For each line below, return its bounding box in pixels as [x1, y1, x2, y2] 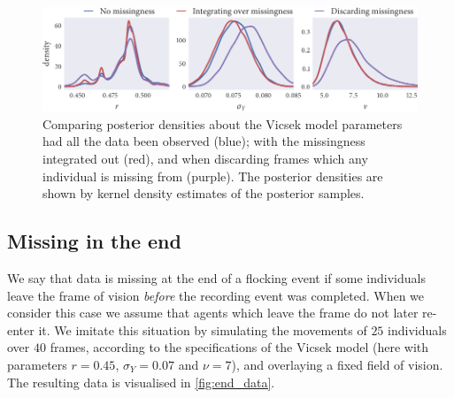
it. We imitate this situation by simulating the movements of [38, 320, 367, 339]
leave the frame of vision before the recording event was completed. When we [7, 286, 425, 304]
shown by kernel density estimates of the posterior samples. [42, 184, 365, 203]
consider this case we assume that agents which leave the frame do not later [7, 303, 419, 322]
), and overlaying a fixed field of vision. [231, 355, 443, 373]
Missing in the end [7, 227, 181, 255]
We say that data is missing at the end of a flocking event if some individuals [7, 268, 426, 287]
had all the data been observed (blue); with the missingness [42, 132, 366, 150]
